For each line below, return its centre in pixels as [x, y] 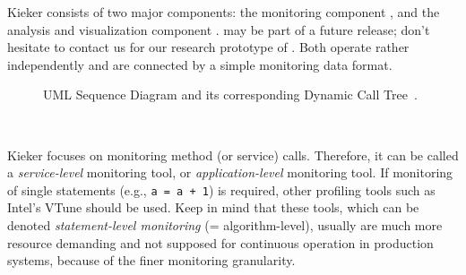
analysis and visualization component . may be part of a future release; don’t [219, 29]
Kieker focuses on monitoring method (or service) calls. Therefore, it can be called [233, 155]
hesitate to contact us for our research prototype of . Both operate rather [208, 47]
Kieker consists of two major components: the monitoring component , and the [224, 12]
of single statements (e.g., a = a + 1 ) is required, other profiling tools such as [221, 189]
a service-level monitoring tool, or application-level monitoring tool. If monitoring [230, 172]
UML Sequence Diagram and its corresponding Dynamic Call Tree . [230, 95]
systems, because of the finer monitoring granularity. [151, 260]
